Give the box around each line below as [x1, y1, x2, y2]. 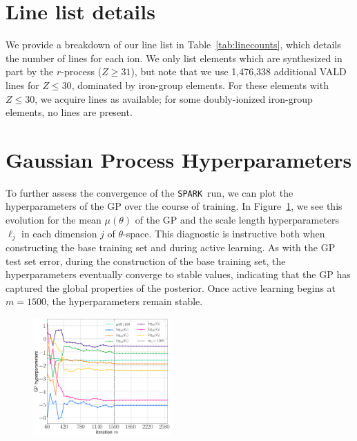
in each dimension [21, 226, 97, 240]
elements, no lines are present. [6, 105, 133, 119]
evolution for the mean [6, 213, 102, 227]
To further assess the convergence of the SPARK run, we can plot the [6, 185, 293, 199]
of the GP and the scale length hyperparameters [135, 213, 340, 227]
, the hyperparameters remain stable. [46, 294, 203, 308]
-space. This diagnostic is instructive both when [123, 226, 325, 240]
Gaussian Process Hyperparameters [6, 145, 352, 173]
